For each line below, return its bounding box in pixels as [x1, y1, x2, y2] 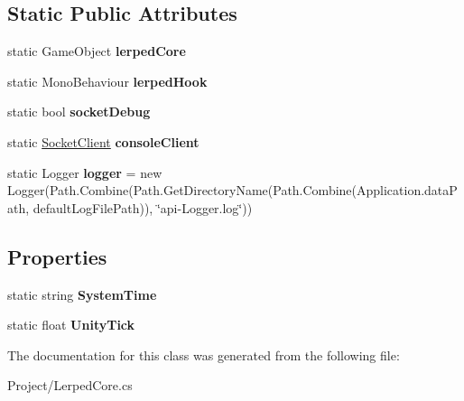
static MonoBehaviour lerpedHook [7, 71, 208, 90]
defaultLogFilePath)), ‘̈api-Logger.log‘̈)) [32, 198, 253, 217]
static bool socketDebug [7, 102, 151, 121]
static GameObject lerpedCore [7, 42, 186, 61]
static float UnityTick [7, 315, 135, 334]
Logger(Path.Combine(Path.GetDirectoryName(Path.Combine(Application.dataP [7, 181, 458, 200]
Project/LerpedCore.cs [7, 376, 133, 395]
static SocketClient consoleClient [7, 132, 200, 151]
